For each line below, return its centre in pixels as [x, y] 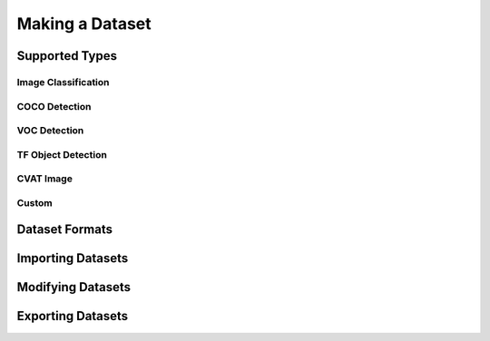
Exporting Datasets [73, 316]
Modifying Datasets [74, 287]
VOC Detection [50, 131]
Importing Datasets [73, 258]
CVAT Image [44, 179]
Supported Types [67, 56]
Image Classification [63, 82]
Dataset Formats [65, 230]
